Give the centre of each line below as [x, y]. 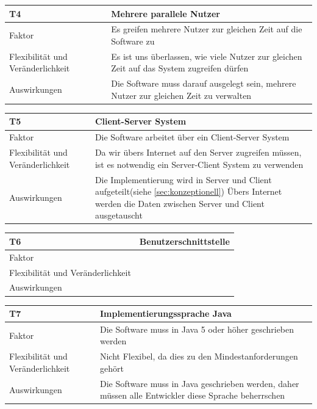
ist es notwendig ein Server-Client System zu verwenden [199, 164]
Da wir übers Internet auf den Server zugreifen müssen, [198, 152]
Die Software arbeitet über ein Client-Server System [192, 137]
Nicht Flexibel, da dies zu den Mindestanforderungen [199, 356]
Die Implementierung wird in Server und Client [183, 179]
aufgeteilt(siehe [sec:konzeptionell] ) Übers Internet [188, 191]
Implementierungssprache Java [166, 313]
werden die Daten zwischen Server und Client [180, 203]
